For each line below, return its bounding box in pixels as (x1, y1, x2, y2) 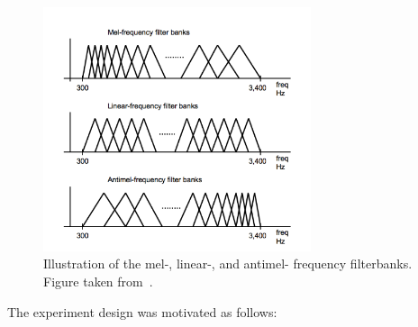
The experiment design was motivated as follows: (7, 302, 277, 321)
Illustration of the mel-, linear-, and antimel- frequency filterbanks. (43, 254, 413, 273)
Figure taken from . (43, 272, 153, 291)
